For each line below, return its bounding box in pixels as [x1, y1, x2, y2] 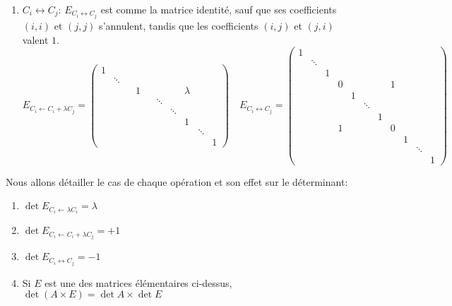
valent [22, 32, 49, 47]
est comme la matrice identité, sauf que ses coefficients [100, 2, 337, 16]
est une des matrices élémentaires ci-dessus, [44, 275, 232, 290]
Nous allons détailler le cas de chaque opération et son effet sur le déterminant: [6, 174, 348, 189]
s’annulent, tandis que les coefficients [99, 18, 258, 33]
